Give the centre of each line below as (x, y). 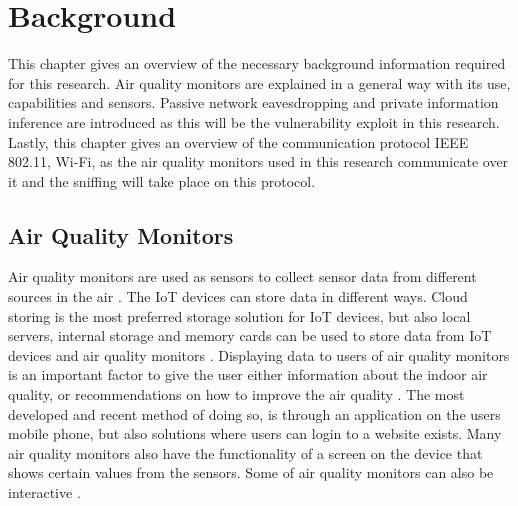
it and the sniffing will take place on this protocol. (162, 180)
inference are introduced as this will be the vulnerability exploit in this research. (254, 121)
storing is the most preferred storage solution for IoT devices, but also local (239, 315)
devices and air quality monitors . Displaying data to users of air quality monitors (259, 354)
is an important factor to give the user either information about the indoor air (248, 374)
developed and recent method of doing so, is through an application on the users (254, 413)
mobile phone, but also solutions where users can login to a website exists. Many (255, 433)
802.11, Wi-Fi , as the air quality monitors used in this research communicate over (258, 161)
